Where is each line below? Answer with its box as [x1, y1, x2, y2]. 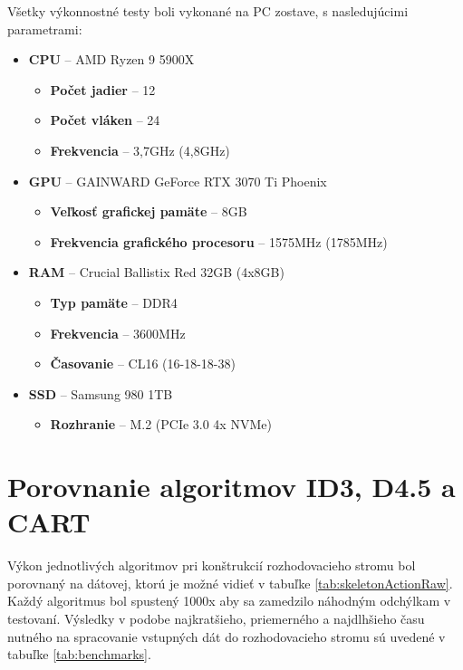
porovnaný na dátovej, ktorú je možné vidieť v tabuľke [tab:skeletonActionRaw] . [7, 573, 453, 592]
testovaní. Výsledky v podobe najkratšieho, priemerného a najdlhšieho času [7, 609, 425, 627]
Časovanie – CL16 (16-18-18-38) [50, 354, 236, 373]
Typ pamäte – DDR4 [50, 292, 178, 311]
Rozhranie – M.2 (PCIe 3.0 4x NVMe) [50, 415, 272, 434]
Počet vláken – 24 [50, 110, 160, 129]
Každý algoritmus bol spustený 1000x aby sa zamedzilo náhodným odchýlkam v [7, 591, 451, 610]
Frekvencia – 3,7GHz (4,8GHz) [50, 140, 230, 159]
